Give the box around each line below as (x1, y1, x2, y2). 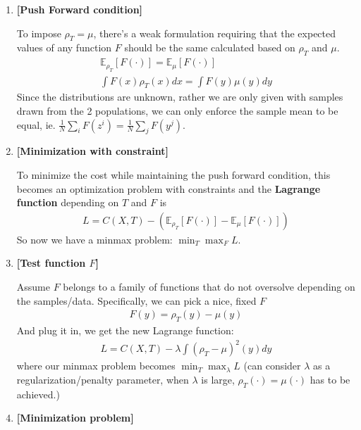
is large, (201, 372, 235, 386)
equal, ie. (16, 117, 56, 132)
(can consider (243, 358, 301, 373)
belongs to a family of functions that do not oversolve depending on (63, 279, 355, 294)
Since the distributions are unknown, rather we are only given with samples (16, 89, 343, 104)
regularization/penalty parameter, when (16, 372, 189, 386)
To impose (16, 25, 61, 40)
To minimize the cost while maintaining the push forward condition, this (16, 167, 331, 182)
